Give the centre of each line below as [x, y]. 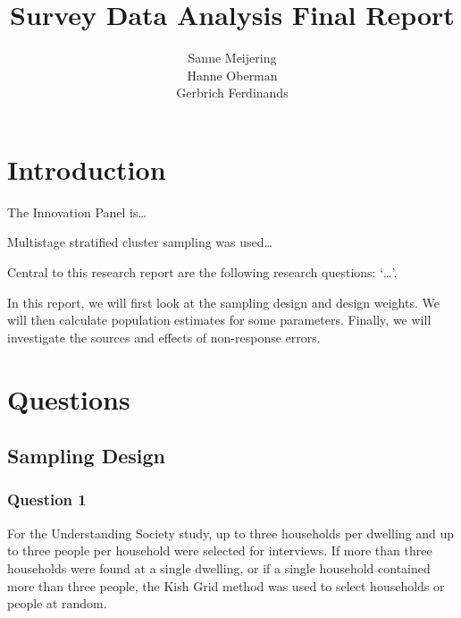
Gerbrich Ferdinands [232, 93]
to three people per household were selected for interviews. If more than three [220, 550]
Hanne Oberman [232, 75]
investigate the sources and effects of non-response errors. [164, 337]
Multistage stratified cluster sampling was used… [140, 242]
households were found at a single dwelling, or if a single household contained [219, 567]
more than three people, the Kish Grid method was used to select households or [226, 585]
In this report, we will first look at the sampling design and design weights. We [223, 302]
